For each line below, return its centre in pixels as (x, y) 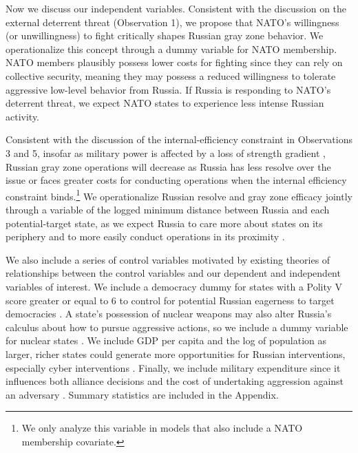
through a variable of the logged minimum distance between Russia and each (168, 209)
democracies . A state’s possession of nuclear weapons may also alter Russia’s (169, 314)
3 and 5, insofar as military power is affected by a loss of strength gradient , (166, 152)
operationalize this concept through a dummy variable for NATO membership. (171, 49)
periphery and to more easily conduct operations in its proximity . (145, 236)
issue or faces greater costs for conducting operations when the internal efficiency (176, 180)
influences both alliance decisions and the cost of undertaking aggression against (175, 381)
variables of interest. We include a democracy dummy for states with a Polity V (174, 286)
